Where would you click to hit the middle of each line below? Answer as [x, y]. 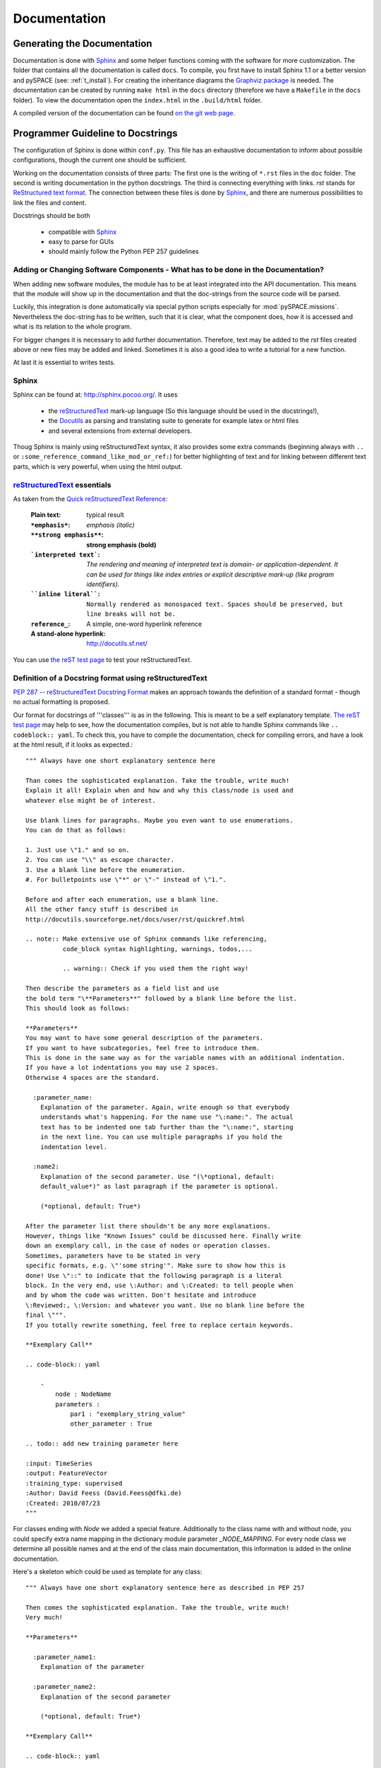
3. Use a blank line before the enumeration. [106, 870]
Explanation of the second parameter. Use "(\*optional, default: [157, 1176]
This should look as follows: [78, 1008]
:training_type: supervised [74, 1483]
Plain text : [46, 515]
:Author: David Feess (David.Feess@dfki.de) [104, 1493]
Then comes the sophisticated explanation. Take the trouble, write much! [158, 1608]
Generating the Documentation [83, 43]
